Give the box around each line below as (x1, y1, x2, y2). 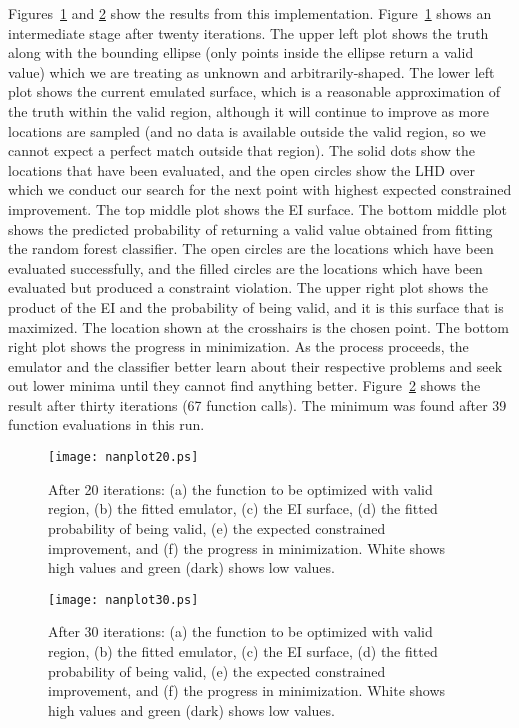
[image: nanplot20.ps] (48, 450, 199, 465)
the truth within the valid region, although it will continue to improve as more (8, 100, 489, 121)
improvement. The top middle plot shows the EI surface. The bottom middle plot (8, 198, 508, 219)
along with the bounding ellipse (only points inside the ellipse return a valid (8, 42, 474, 63)
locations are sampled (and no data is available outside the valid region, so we (8, 120, 486, 141)
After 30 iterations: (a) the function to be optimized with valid (48, 621, 433, 642)
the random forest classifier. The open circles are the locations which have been (8, 238, 494, 259)
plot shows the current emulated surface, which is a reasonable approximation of (8, 81, 501, 102)
